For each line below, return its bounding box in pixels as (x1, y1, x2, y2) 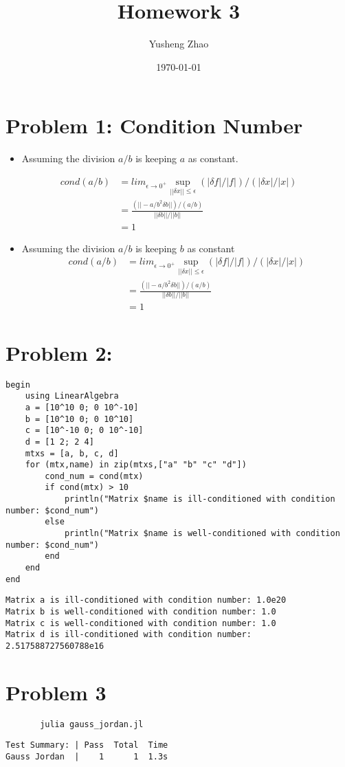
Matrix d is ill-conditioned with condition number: (5, 630, 252, 640)
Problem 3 (5, 678, 107, 706)
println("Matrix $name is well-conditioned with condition (64, 529, 340, 539)
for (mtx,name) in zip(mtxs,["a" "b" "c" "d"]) (25, 460, 247, 470)
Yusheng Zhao (148, 36, 209, 51)
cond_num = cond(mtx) (45, 471, 144, 481)
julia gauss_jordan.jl (40, 719, 144, 729)
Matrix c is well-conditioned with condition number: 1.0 (5, 618, 276, 628)
